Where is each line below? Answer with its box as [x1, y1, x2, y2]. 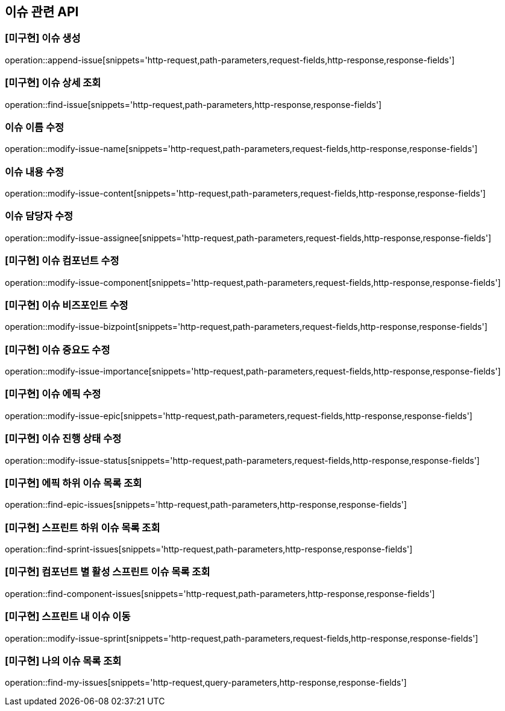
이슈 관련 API [5, 4, 79, 19]
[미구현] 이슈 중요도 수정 [5, 343, 110, 356]
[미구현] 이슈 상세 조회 [5, 77, 101, 89]
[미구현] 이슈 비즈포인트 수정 [5, 299, 128, 311]
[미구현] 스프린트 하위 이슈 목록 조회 [5, 521, 160, 534]
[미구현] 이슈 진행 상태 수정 [5, 432, 122, 445]
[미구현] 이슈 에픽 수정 [5, 388, 101, 400]
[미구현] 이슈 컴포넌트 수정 [5, 254, 119, 267]
